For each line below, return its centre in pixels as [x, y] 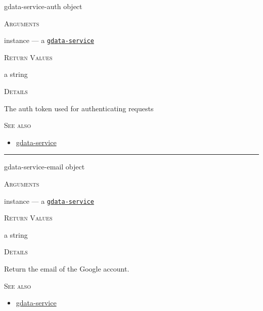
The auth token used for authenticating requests [79, 108]
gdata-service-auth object [43, 6]
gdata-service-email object [45, 167]
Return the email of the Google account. [67, 269]
